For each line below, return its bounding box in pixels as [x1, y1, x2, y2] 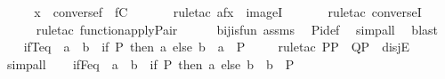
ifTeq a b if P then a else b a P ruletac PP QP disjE [23, 37, 410, 56]
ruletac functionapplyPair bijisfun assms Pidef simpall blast [36, 20, 438, 38]
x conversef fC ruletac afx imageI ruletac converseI [34, 3, 422, 20]
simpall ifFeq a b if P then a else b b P [6, 54, 295, 73]
